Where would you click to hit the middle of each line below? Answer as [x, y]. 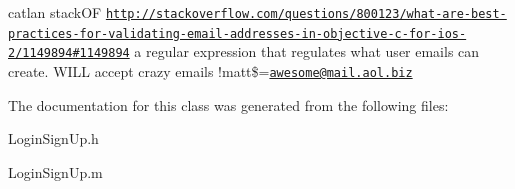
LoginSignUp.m [55, 171]
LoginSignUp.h [53, 138]
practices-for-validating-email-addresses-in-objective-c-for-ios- [237, 33]
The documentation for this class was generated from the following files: [228, 104]
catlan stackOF [55, 12]
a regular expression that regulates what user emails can [307, 51]
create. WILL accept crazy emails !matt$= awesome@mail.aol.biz [210, 70]
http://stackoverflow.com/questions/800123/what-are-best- [306, 14]
